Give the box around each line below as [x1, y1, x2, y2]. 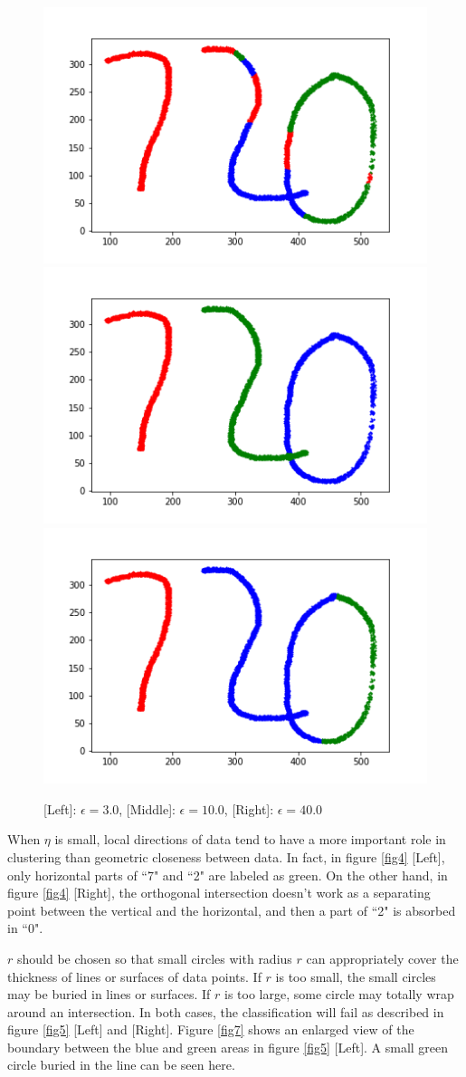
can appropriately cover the [306, 948, 459, 967]
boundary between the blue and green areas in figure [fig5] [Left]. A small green [7, 1037, 449, 1056]
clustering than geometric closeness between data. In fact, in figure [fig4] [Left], [7, 847, 445, 866]
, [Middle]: [119, 799, 176, 818]
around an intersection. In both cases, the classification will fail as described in [7, 1002, 444, 1021]
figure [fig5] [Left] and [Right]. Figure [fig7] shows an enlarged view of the [7, 1020, 414, 1039]
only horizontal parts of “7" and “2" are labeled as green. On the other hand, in [7, 865, 448, 884]
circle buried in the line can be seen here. [7, 1055, 235, 1074]
